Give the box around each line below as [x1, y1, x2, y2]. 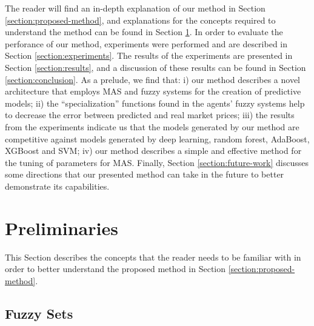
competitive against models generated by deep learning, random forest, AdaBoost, [5, 132, 310, 145]
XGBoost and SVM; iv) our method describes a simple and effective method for [5, 144, 302, 157]
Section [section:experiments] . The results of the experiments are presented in [5, 49, 293, 62]
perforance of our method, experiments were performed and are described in [5, 37, 288, 50]
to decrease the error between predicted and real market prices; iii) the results [5, 108, 295, 121]
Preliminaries [5, 215, 118, 240]
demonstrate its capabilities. [5, 179, 110, 192]
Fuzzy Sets [5, 304, 73, 322]
